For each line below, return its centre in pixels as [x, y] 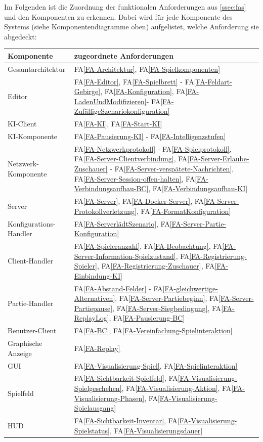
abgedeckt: [20, 36]
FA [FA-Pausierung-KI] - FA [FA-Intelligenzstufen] [150, 136]
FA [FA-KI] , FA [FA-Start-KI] [118, 124]
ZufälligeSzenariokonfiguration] [122, 111]
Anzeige [20, 353]
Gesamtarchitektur [37, 69]
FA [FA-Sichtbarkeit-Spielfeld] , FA [126, 378]
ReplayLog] [92, 318]
